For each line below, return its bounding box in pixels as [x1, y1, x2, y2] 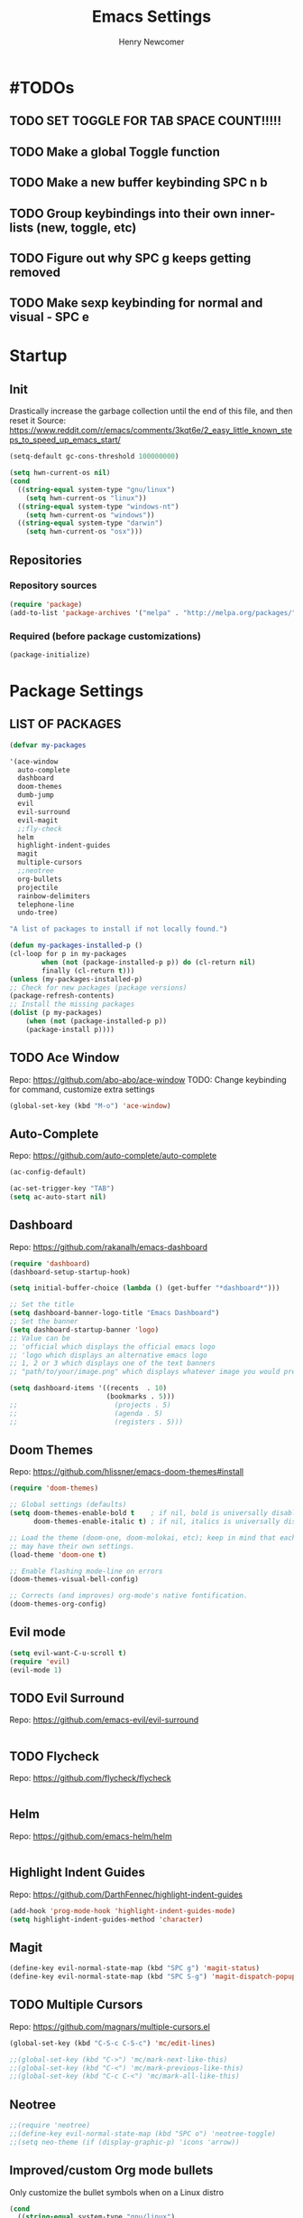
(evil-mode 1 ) [9, 1665, 63, 1674]
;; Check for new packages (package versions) [9, 983, 188, 992]
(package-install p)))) [25, 1025, 115, 1034]
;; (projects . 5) [9, 1400, 171, 1409]
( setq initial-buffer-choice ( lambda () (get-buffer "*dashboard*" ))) [9, 1284, 280, 1293]
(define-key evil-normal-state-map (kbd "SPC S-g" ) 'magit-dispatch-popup [9, 1972, 297, 1982]
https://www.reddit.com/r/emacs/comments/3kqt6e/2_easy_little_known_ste [9, 425, 293, 436]
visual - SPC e [9, 309, 90, 325]
